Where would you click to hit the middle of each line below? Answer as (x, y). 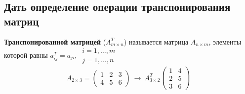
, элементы (225, 41)
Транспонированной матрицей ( (55, 41)
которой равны (26, 55)
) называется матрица (156, 41)
